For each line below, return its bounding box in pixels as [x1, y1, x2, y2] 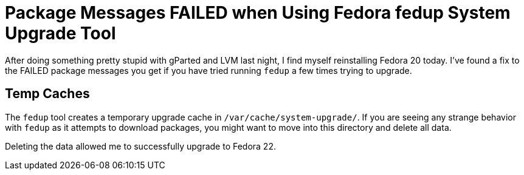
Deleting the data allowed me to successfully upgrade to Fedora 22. [5, 140, 276, 151]
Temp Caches [5, 86, 90, 102]
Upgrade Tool [5, 23, 116, 44]
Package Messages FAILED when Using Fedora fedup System [5, 2, 511, 23]
